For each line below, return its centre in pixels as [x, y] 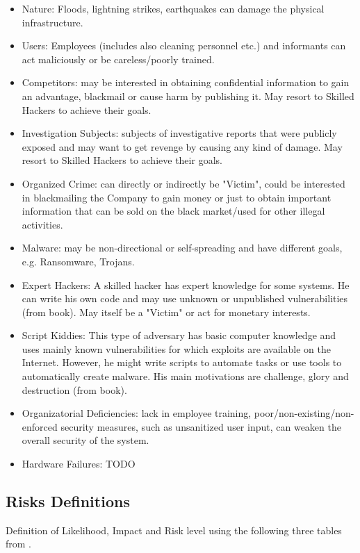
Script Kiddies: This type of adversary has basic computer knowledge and [179, 335]
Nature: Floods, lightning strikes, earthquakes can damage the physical [173, 8]
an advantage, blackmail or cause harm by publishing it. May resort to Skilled [188, 96]
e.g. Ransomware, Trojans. [78, 261]
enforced [40, 426]
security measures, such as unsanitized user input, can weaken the [201, 426]
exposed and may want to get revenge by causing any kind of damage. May [182, 146]
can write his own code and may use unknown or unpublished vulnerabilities [185, 298]
